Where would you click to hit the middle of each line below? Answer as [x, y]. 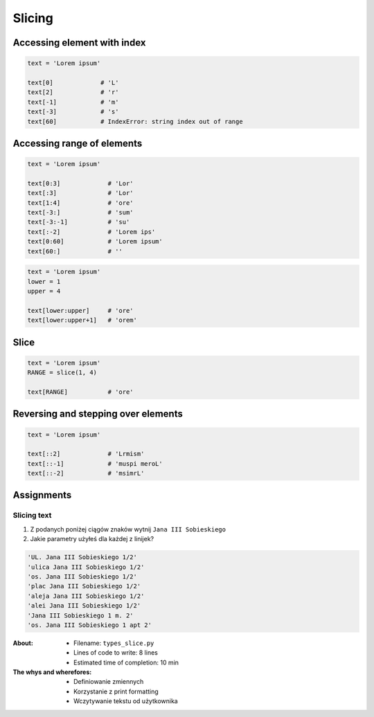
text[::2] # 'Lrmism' [86, 454]
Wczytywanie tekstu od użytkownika [126, 701]
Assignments [42, 495]
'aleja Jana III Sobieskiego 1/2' [86, 596]
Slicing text [32, 516]
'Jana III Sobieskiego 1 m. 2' [81, 615]
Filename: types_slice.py [114, 643]
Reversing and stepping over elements [98, 414]
